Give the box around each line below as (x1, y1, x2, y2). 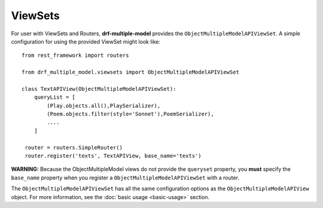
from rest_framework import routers (22, 52, 129, 59)
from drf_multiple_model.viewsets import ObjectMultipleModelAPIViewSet (22, 69, 239, 76)
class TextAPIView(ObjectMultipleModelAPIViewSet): (22, 85, 176, 92)
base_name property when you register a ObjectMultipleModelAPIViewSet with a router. (11, 174, 239, 181)
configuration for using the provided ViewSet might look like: (11, 38, 161, 45)
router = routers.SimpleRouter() (25, 144, 123, 151)
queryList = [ (33, 94, 76, 101)
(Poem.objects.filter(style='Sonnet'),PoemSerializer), (47, 111, 215, 118)
